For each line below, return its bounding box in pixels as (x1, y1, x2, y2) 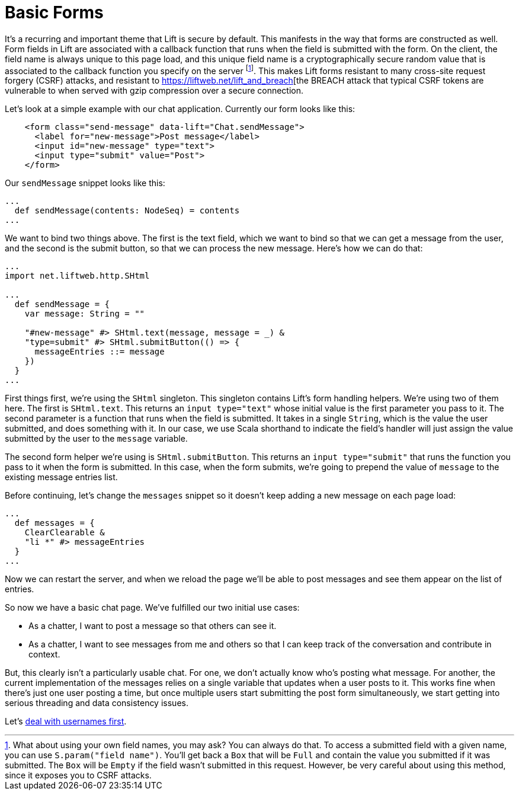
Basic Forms (5, 2, 104, 23)
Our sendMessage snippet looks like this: (5, 178, 165, 189)
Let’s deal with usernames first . (5, 716, 127, 727)
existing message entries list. (5, 472, 118, 483)
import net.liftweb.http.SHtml (5, 271, 150, 281)
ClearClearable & (24, 528, 105, 538)
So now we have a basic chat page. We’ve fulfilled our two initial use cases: (5, 602, 300, 613)
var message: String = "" (24, 309, 145, 319)
